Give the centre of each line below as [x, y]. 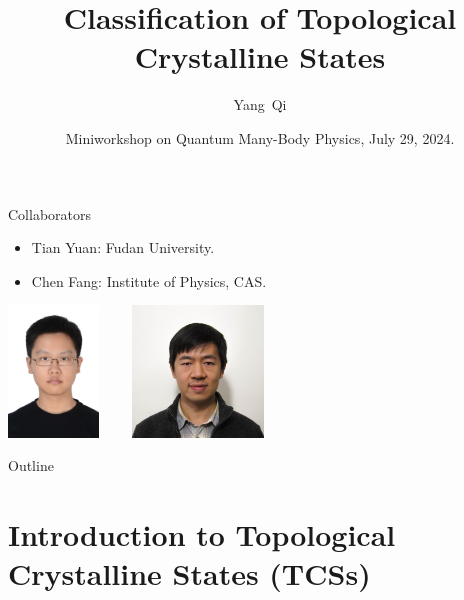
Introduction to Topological [202, 533]
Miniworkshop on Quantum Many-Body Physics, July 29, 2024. [260, 137]
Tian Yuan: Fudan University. [123, 247]
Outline [31, 465]
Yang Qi [260, 104]
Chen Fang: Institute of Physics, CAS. [149, 280]
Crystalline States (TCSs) [189, 573]
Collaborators [50, 213]
